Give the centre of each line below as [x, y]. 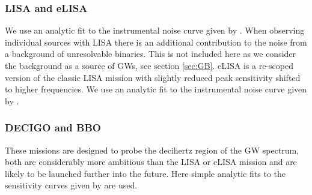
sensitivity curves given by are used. [71, 185]
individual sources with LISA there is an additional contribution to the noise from [156, 42]
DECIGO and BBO [53, 127]
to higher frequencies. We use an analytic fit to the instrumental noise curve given [156, 89]
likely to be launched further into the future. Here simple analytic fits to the [145, 173]
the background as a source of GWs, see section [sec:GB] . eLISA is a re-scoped [149, 65]
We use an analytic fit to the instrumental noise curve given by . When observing [155, 30]
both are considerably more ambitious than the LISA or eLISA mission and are [151, 162]
